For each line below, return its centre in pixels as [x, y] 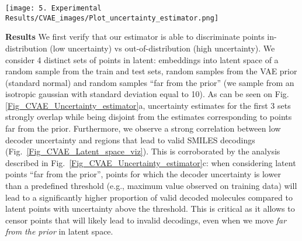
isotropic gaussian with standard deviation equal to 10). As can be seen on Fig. [147, 94]
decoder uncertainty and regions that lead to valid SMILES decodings [130, 140]
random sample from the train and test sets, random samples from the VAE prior [151, 71]
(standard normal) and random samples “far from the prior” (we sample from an [150, 82]
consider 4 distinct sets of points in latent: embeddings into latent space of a [142, 59]
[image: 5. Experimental [53, 8]
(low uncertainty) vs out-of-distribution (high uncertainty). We [162, 48]
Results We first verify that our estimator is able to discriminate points [135, 37]
